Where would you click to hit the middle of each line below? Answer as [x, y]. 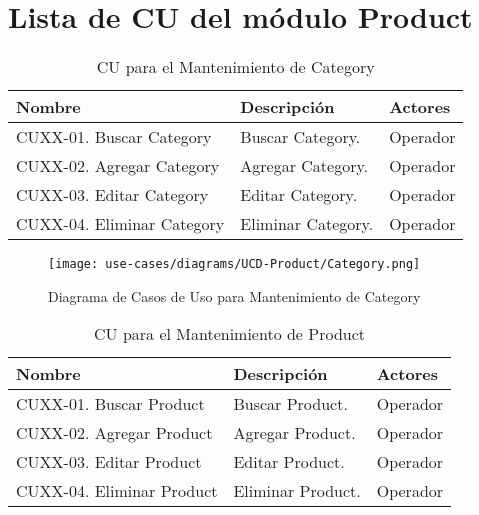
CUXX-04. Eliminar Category [120, 224]
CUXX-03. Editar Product [109, 462]
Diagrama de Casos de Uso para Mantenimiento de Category [234, 295]
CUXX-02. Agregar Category [118, 166]
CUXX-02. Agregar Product [114, 433]
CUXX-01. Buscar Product [110, 404]
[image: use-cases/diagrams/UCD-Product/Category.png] [234, 264]
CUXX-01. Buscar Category [114, 137]
